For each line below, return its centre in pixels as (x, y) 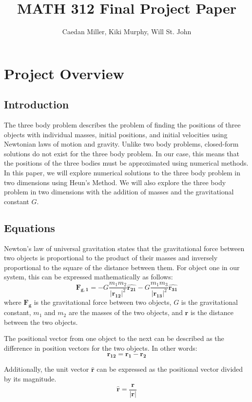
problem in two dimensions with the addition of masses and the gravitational (119, 192)
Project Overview (64, 73)
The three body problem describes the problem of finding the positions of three (122, 125)
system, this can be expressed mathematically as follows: (88, 277)
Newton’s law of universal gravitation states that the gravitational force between (124, 248)
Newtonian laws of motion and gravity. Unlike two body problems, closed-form (121, 144)
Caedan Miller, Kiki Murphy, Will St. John (127, 32)
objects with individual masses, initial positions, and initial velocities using (116, 134)
